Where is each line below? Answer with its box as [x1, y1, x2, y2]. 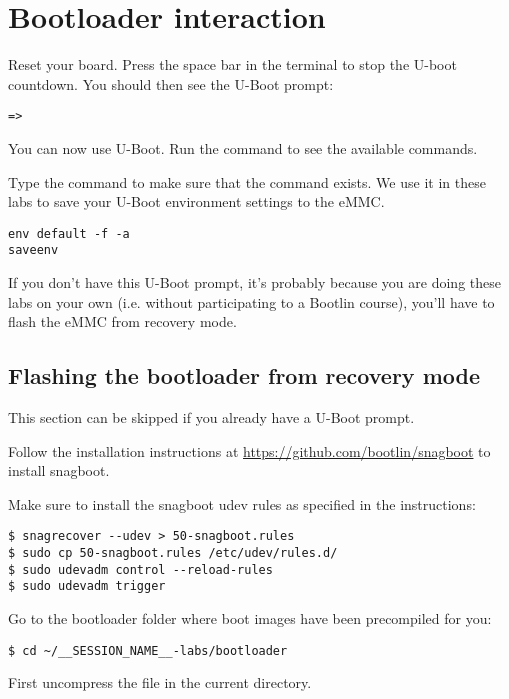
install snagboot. [8, 460, 110, 481]
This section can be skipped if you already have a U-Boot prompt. [8, 407, 415, 428]
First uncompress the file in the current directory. [8, 672, 312, 693]
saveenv [8, 243, 59, 258]
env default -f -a [8, 226, 130, 241]
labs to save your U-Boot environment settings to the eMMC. [8, 191, 385, 212]
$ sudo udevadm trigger [8, 579, 166, 594]
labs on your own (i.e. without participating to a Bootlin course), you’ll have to [8, 291, 495, 312]
